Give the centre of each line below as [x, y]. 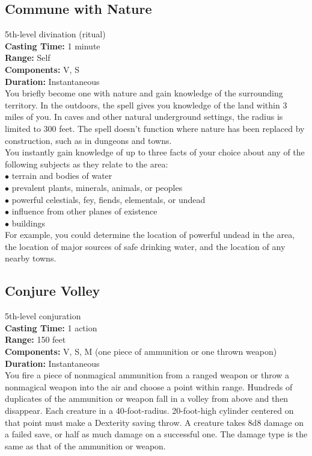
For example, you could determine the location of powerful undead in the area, [150, 235]
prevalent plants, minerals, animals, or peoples [97, 187]
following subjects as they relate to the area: [87, 164]
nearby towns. [31, 258]
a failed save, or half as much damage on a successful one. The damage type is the [156, 434]
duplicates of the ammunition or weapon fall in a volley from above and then [147, 398]
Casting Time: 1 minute [53, 45]
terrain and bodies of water [62, 176]
